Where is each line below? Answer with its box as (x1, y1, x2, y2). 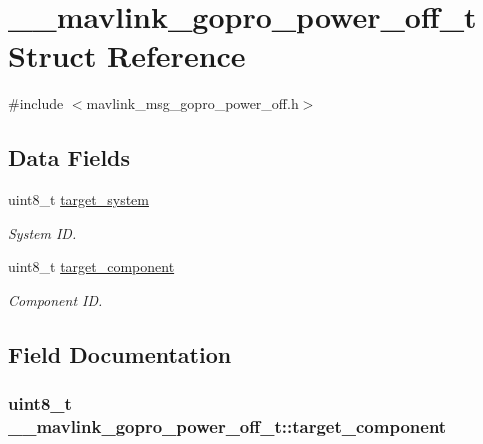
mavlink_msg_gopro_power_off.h (86, 93, 299, 114)
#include (8, 93, 64, 114)
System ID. (8, 222, 77, 243)
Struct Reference (8, 35, 246, 76)
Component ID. (8, 289, 103, 310)
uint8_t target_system (8, 189, 149, 210)
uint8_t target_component (8, 256, 175, 277)
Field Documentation (8, 338, 232, 369)
